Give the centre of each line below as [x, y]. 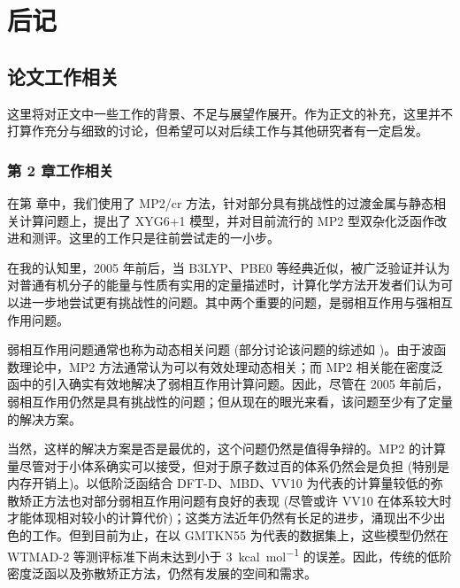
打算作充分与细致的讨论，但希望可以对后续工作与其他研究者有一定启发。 [218, 131]
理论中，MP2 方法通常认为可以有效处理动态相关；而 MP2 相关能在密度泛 [231, 366]
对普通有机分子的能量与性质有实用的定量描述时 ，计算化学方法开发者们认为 [224, 285]
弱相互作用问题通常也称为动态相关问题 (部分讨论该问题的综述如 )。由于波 [221, 349]
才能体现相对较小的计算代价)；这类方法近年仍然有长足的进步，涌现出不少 [220, 518]
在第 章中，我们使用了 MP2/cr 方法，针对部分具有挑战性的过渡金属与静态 [221, 202]
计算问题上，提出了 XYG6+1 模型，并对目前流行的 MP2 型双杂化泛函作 [226, 220]
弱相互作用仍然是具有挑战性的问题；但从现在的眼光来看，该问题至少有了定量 [230, 401]
